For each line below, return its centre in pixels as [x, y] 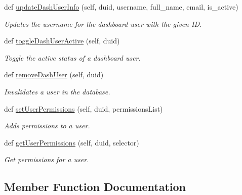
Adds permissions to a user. [47, 126]
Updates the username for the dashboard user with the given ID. [103, 23]
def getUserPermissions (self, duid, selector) [72, 142]
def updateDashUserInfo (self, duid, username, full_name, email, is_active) [121, 7]
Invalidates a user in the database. [57, 91]
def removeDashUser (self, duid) [54, 75]
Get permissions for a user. [47, 159]
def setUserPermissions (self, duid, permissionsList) [84, 108]
